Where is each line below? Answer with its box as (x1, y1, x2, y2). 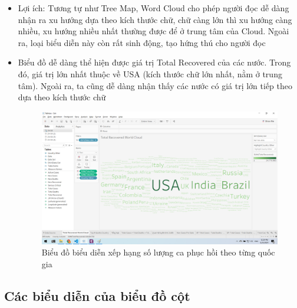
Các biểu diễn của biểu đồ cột (4, 287, 190, 305)
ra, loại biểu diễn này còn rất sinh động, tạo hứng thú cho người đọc (18, 36, 266, 48)
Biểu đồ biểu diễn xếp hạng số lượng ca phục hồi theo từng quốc (41, 246, 275, 258)
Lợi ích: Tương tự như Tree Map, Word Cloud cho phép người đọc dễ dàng (18, 2, 289, 14)
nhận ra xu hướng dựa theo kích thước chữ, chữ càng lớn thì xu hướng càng (18, 13, 292, 25)
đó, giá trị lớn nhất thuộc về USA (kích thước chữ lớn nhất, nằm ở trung (18, 67, 282, 80)
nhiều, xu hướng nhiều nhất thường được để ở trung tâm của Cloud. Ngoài (18, 25, 289, 37)
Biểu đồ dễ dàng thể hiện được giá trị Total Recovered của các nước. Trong (18, 56, 291, 68)
